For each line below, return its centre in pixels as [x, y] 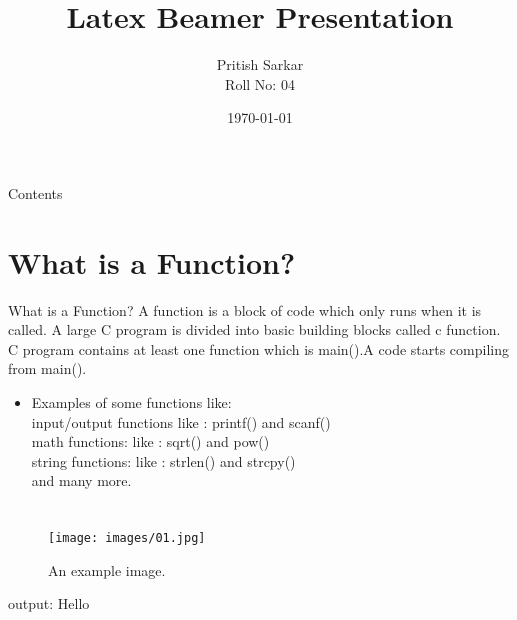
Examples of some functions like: [131, 402]
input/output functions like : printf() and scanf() [181, 421]
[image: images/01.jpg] [127, 538]
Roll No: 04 [260, 83]
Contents [35, 192]
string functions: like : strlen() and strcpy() [163, 460]
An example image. [107, 569]
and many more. [81, 480]
